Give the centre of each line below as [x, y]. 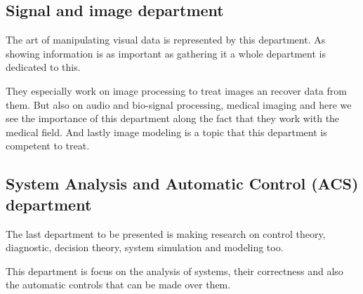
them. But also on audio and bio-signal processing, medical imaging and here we [179, 104]
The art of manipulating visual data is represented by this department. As [166, 40]
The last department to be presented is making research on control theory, [166, 233]
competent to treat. [48, 146]
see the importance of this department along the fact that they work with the [173, 118]
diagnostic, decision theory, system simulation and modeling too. [145, 247]
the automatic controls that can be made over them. [118, 285]
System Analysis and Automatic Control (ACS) [182, 183]
